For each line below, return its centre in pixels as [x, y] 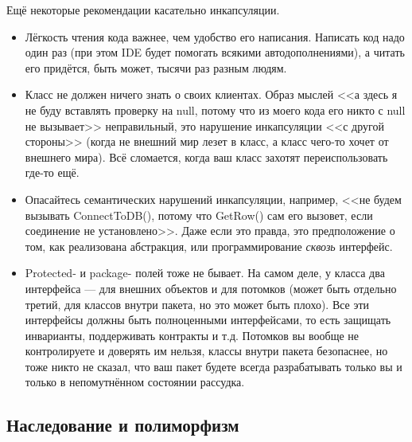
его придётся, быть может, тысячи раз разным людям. [156, 67]
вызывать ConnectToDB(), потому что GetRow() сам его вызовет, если [199, 215]
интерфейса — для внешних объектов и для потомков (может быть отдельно [211, 288]
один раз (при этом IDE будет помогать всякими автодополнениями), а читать [215, 52]
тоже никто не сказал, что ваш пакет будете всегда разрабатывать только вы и [214, 366]
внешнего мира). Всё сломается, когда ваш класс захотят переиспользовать [206, 156]
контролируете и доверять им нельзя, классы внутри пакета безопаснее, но [206, 351]
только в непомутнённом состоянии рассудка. [135, 382]
